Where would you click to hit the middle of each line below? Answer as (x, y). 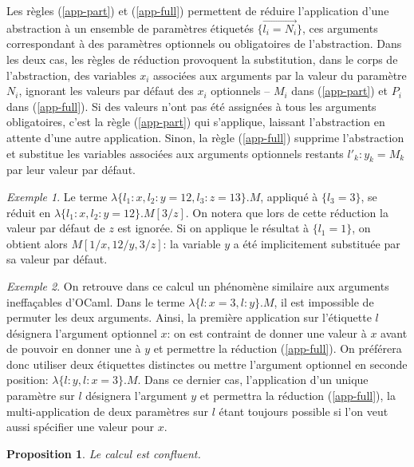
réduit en (29, 212)
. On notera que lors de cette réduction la (287, 212)
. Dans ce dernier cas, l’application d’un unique (253, 380)
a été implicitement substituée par (317, 243)
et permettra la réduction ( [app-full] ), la (298, 396)
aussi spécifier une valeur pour (81, 427)
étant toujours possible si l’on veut (304, 411)
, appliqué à (289, 196)
